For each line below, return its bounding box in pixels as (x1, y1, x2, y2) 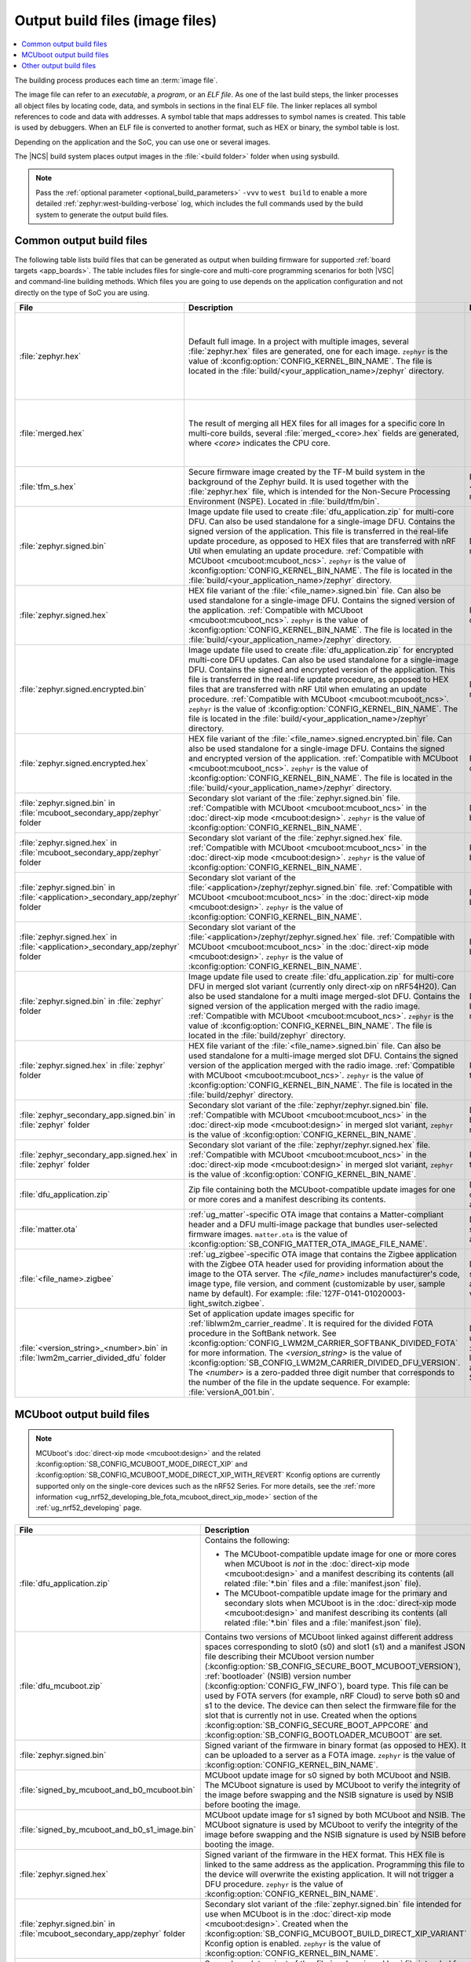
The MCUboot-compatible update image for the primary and (224, 1588, 447, 1599)
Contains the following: (204, 1534, 290, 1545)
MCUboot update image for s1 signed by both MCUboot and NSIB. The (204, 1809, 466, 1820)
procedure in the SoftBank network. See (188, 1328, 337, 1339)
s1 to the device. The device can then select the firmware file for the (204, 1700, 457, 1711)
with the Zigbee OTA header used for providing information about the (188, 1259, 444, 1270)
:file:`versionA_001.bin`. (188, 1387, 275, 1398)
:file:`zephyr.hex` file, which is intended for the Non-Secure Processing (188, 487, 451, 498)
